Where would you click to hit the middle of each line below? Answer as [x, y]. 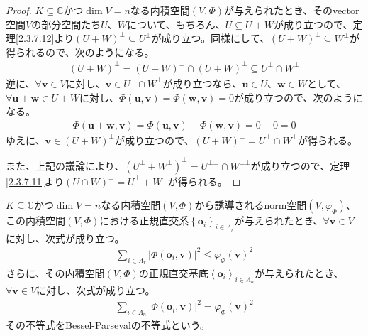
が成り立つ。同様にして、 [210, 38]
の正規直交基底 [173, 272]
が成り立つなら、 [202, 83]
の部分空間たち [66, 24]
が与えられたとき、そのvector [292, 10]
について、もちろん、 [176, 24]
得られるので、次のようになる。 [80, 52]
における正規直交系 [144, 221]
